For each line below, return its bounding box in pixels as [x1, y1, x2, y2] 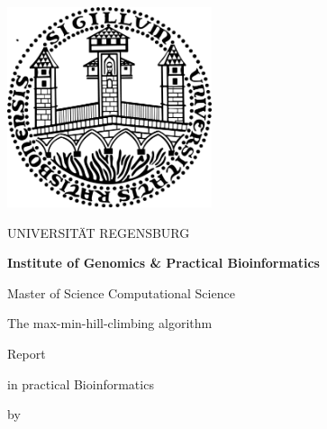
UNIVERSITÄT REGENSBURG [7, 223, 190, 242]
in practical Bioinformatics [7, 374, 154, 393]
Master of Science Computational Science [7, 283, 235, 302]
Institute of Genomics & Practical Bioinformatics [7, 253, 320, 272]
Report [7, 344, 46, 363]
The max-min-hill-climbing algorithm [7, 314, 213, 333]
